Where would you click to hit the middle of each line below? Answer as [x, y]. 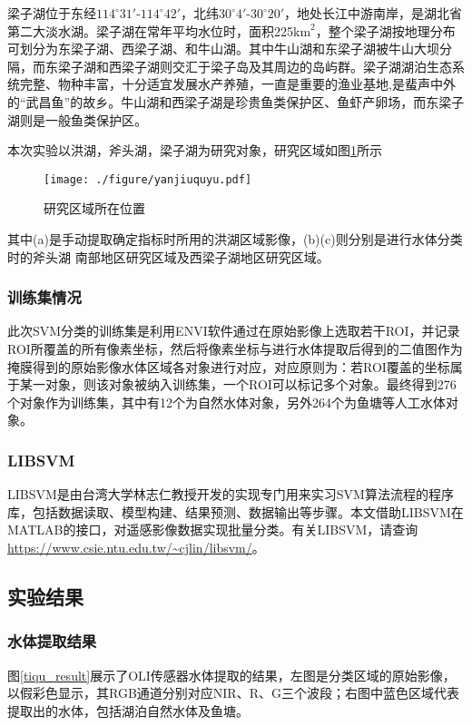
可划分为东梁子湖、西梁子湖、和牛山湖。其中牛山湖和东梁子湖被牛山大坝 [223, 49]
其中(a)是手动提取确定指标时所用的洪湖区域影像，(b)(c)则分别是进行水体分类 [235, 239]
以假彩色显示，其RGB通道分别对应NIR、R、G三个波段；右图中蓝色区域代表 [233, 693]
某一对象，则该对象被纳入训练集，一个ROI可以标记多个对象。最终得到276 [238, 384]
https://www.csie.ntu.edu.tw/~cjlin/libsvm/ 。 [136, 547]
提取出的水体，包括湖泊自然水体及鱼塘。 [128, 710]
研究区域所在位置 [94, 208]
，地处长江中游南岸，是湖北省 [374, 13]
